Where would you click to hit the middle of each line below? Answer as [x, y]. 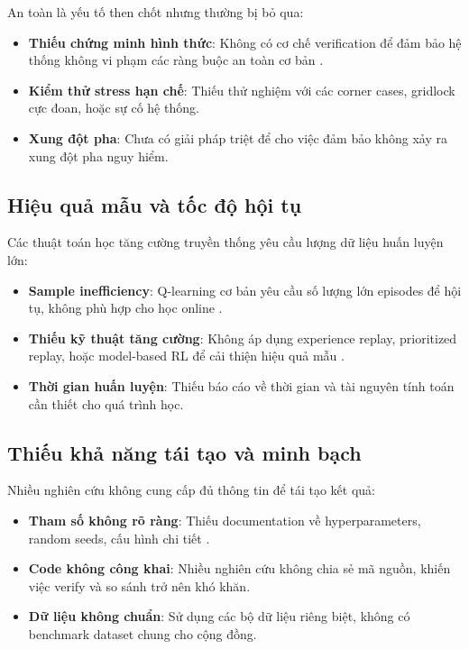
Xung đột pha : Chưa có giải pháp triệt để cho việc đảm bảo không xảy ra [238, 137]
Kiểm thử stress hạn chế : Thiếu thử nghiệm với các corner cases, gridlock [242, 90]
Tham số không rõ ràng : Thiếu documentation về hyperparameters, [225, 520]
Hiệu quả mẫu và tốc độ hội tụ [155, 204]
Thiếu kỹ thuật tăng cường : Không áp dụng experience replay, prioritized [243, 338]
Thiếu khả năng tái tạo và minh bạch [184, 452]
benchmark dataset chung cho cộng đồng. [143, 633]
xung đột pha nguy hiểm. [98, 155]
